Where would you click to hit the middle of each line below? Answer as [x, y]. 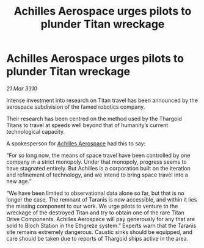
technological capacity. [36, 131]
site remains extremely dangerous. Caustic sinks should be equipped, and [99, 232]
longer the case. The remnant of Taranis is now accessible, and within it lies [102, 199]
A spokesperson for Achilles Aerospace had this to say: [76, 143]
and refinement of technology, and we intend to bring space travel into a [97, 175]
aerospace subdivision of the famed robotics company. [76, 107]
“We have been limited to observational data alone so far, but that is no [95, 193]
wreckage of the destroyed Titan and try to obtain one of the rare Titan [95, 213]
